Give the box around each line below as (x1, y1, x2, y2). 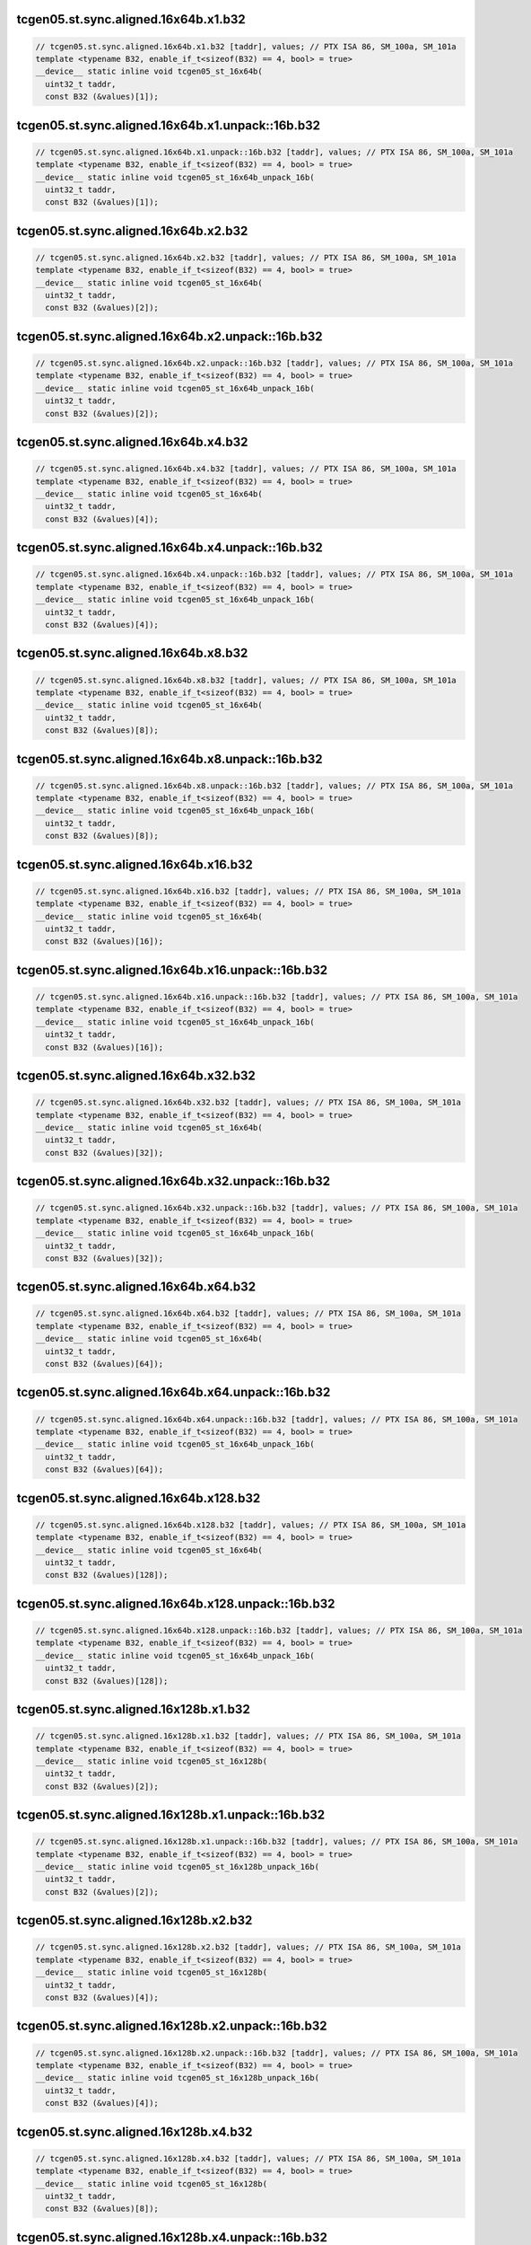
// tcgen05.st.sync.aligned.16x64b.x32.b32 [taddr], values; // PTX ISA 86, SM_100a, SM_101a (35, 1097, 462, 1108)
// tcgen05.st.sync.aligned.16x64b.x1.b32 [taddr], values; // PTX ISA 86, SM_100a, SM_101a (35, 41, 457, 51)
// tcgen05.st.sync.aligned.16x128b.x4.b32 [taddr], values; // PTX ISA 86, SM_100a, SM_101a (35, 2153, 462, 2163)
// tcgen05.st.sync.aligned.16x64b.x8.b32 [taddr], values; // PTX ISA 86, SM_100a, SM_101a (35, 674, 457, 685)
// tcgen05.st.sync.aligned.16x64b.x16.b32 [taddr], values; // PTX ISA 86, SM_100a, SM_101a (35, 885, 462, 896)
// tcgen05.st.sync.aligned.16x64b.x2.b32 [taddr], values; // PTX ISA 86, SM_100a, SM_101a (35, 252, 457, 262)
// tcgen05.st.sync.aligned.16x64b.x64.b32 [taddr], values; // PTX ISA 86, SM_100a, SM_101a (35, 1308, 462, 1319)
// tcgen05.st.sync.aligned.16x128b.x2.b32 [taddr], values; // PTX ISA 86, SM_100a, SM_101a (35, 1942, 462, 1952)
